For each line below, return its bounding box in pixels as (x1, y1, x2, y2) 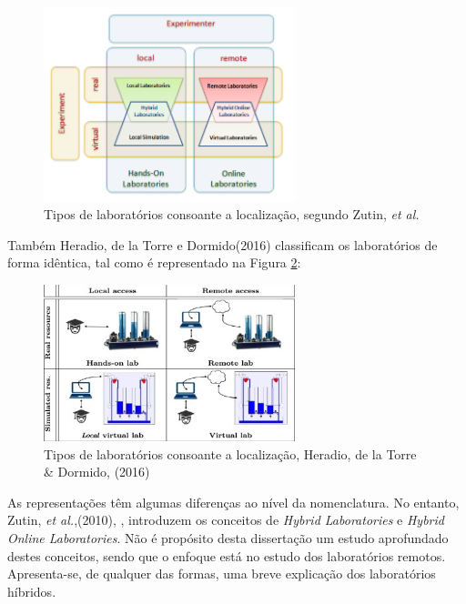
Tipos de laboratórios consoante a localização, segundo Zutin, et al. (44, 205, 420, 224)
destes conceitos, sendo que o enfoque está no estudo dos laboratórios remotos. (7, 546, 446, 565)
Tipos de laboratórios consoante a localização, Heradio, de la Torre (44, 444, 417, 463)
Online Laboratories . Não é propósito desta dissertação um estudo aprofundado (7, 528, 449, 547)
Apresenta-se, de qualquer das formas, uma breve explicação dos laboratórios (7, 564, 436, 583)
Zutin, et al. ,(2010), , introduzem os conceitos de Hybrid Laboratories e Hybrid (7, 510, 444, 529)
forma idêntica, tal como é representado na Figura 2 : (7, 253, 301, 272)
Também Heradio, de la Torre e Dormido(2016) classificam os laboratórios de (7, 235, 438, 254)
